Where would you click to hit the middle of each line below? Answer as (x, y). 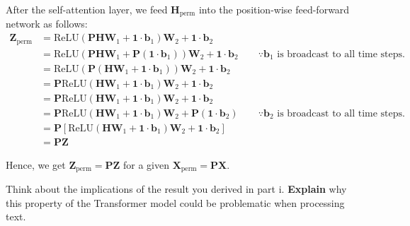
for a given (147, 164)
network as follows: (47, 24)
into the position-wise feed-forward (274, 9)
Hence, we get (36, 164)
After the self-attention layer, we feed (87, 9)
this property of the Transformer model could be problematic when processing (175, 202)
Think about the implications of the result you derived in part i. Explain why (176, 189)
